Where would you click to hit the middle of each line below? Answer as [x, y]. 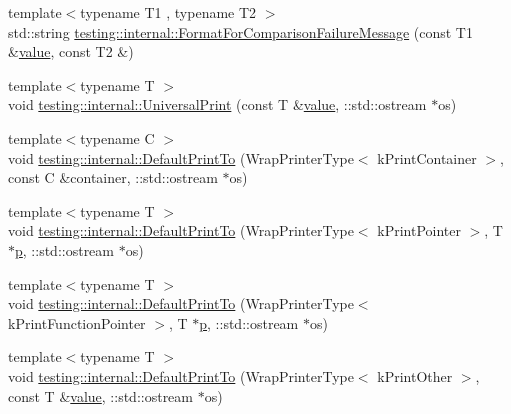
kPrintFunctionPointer [77, 322]
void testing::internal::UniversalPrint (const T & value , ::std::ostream [217, 104]
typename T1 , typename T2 [168, 12]
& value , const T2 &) [71, 51]
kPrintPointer [419, 230]
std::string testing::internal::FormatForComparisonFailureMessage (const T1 [240, 31]
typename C [117, 137]
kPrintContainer [427, 157]
